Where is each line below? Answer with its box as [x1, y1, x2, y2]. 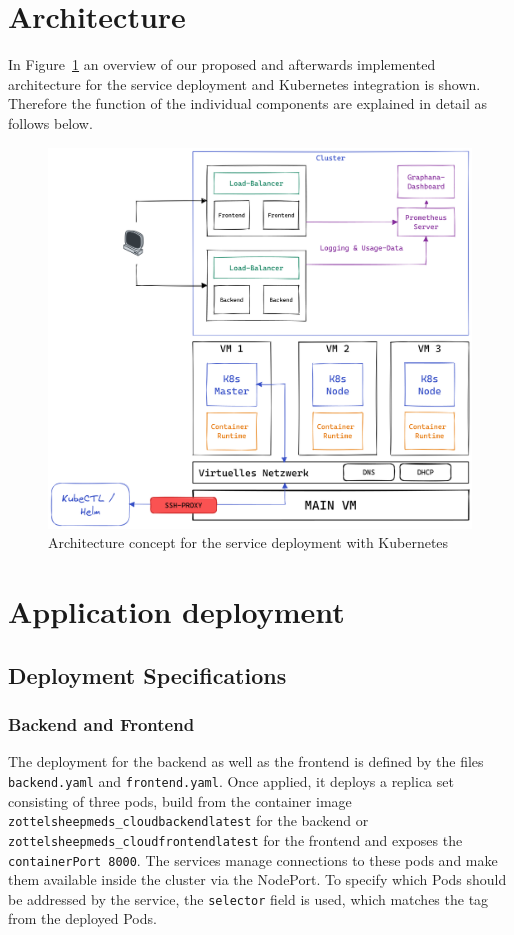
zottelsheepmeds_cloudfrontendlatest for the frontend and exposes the [8, 829, 463, 850]
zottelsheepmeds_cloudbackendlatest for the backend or [8, 810, 369, 831]
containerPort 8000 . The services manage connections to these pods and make [8, 849, 498, 870]
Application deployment [8, 591, 345, 632]
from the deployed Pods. [8, 908, 157, 929]
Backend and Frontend [8, 712, 195, 737]
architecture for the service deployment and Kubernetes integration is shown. [8, 73, 481, 94]
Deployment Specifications [8, 659, 287, 690]
